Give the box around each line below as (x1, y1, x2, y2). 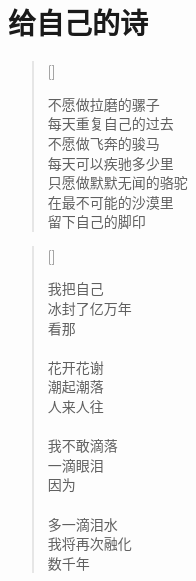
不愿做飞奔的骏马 (47, 132, 160, 153)
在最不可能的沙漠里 (47, 191, 174, 212)
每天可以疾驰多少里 (47, 152, 174, 173)
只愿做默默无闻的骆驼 (47, 172, 188, 193)
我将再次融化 (47, 533, 132, 554)
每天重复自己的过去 (47, 113, 174, 134)
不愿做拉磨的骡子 (47, 93, 160, 114)
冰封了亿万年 (47, 298, 132, 319)
